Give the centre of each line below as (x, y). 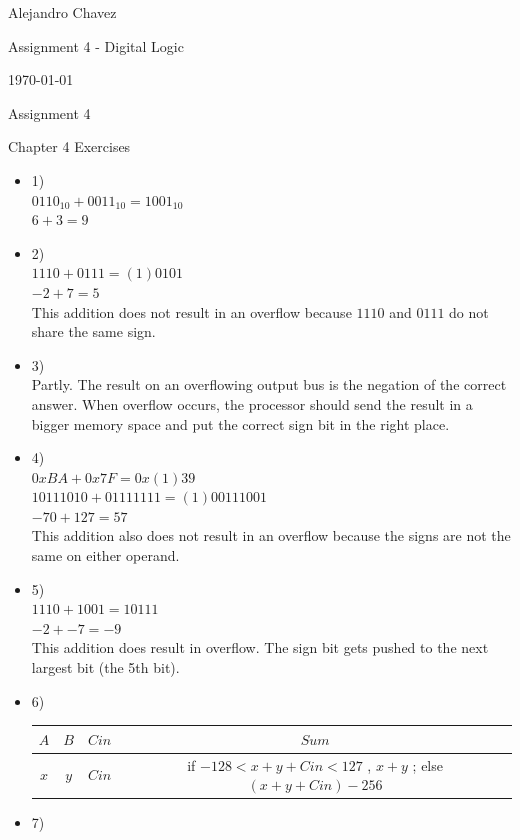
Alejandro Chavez (62, 12)
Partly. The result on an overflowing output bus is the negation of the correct (269, 384)
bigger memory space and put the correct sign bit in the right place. (240, 423)
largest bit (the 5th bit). (105, 667)
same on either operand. (105, 555)
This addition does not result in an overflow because (191, 311)
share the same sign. (93, 331)
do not (469, 311)
